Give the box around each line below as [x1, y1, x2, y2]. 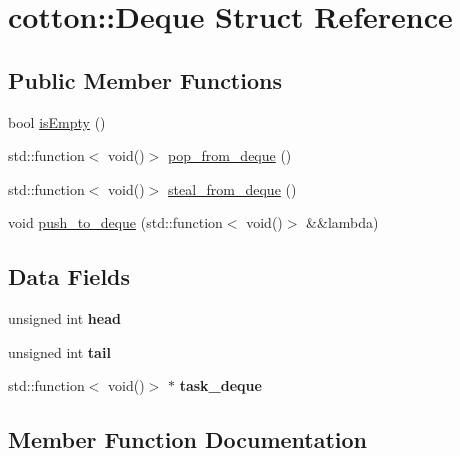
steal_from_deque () [167, 178, 297, 199]
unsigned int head [8, 308, 121, 329]
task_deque [179, 375, 262, 396]
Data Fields [8, 261, 131, 292]
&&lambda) [306, 212, 379, 233]
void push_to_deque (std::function [8, 212, 223, 233]
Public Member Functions [8, 64, 282, 95]
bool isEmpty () [8, 111, 106, 132]
